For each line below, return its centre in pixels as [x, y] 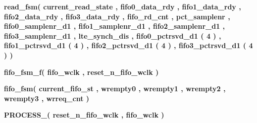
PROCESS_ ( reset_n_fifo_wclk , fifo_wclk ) [84, 115]
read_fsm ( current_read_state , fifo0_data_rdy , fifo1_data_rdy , [123, 6]
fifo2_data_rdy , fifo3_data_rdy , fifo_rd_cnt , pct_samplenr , [117, 16]
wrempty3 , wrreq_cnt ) [47, 98]
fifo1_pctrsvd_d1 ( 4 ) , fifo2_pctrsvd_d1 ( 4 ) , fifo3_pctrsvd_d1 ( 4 [128, 45]
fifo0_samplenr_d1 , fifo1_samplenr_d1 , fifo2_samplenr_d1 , [115, 26]
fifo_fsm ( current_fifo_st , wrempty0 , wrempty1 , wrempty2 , [115, 89]
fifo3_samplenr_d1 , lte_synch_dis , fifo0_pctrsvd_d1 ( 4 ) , [113, 35]
